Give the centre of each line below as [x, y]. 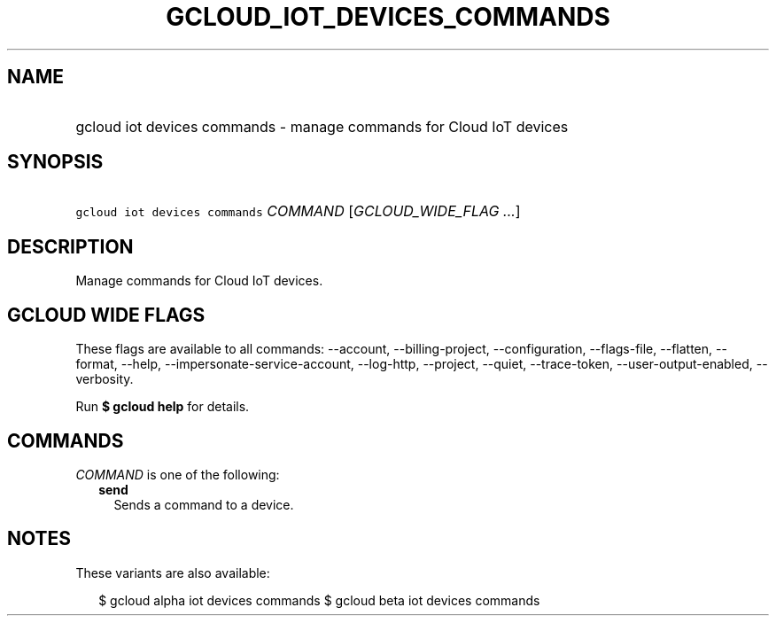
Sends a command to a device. [204, 504]
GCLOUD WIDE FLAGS [106, 315]
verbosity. [105, 379]
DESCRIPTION [70, 246]
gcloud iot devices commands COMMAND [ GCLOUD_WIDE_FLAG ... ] [298, 211]
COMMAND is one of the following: [178, 474]
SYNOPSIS [55, 162]
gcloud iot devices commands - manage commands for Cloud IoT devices [322, 126]
